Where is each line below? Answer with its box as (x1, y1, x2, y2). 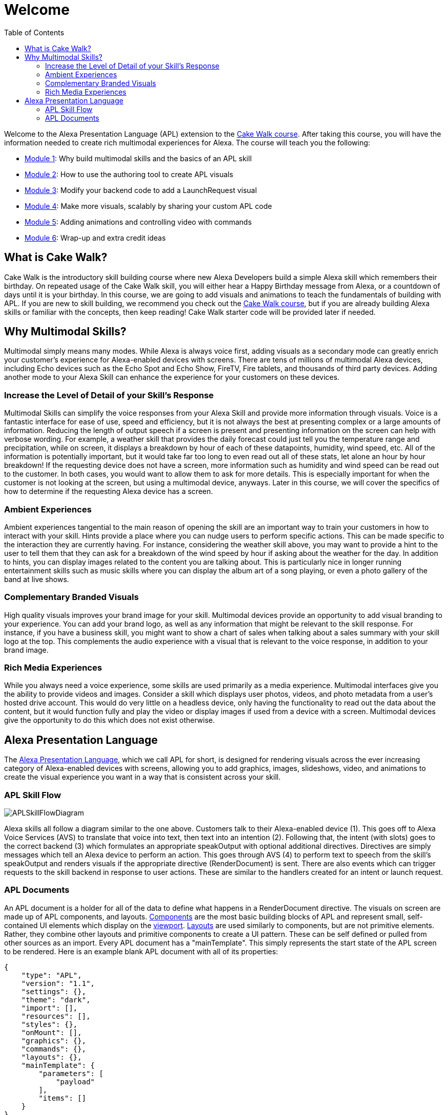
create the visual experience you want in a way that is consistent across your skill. (4, 773, 281, 782)
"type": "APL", (21, 971, 82, 979)
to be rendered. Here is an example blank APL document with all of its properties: (4, 947, 278, 956)
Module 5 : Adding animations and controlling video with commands (25, 217, 252, 226)
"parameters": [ (38, 1069, 103, 1078)
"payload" (56, 1077, 95, 1086)
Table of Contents (4, 28, 65, 37)
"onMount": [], (21, 1028, 82, 1037)
